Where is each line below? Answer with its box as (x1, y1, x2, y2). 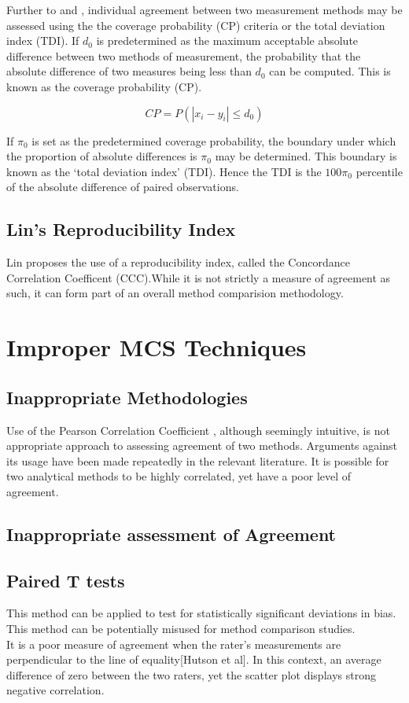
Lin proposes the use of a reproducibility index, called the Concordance (6, 254, 350, 271)
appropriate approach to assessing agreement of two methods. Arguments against (6, 437, 397, 454)
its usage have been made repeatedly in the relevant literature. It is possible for (6, 452, 389, 469)
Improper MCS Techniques (6, 331, 307, 363)
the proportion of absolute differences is (6, 148, 197, 164)
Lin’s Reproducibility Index (6, 217, 236, 241)
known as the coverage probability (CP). (6, 78, 202, 94)
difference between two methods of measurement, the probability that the (6, 47, 361, 64)
